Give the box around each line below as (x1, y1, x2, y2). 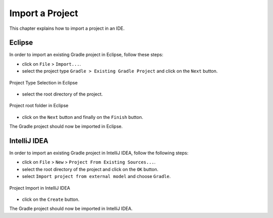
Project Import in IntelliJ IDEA (9, 185, 70, 191)
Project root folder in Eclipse (9, 103, 69, 109)
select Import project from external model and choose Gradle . (22, 173, 171, 180)
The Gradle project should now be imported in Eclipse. (9, 123, 123, 129)
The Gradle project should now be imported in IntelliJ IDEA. (9, 205, 133, 212)
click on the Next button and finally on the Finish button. (22, 114, 144, 120)
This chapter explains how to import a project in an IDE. (9, 25, 125, 31)
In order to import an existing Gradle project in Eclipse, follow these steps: (9, 52, 164, 58)
